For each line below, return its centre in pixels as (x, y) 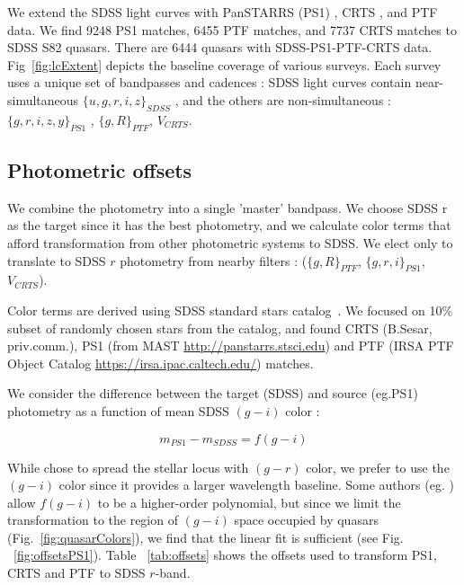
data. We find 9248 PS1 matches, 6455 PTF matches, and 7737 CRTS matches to (232, 29)
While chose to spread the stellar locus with (128, 467)
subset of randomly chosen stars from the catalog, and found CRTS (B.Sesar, (220, 328)
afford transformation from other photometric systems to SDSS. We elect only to (230, 242)
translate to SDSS (57, 260)
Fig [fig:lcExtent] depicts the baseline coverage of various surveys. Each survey (224, 64)
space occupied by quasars (306, 520)
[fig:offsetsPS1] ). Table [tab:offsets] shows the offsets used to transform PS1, (225, 555)
